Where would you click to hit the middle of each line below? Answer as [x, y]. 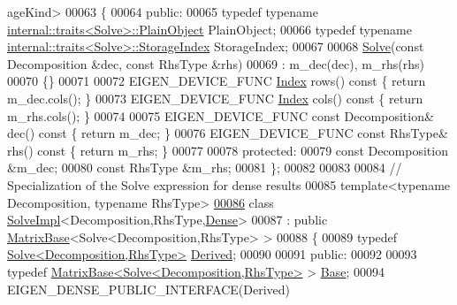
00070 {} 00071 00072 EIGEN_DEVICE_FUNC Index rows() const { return [217, 81]
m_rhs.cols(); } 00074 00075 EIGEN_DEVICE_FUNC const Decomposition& [221, 115]
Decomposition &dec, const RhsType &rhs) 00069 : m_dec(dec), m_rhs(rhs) [216, 63]
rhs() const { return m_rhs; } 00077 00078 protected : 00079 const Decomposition [228, 150]
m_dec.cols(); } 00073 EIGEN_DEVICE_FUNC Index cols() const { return [215, 98]
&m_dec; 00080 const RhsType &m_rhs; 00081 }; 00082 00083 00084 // [205, 168]
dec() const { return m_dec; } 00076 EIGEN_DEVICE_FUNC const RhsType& [228, 133]
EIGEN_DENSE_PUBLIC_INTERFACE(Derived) [149, 289]
